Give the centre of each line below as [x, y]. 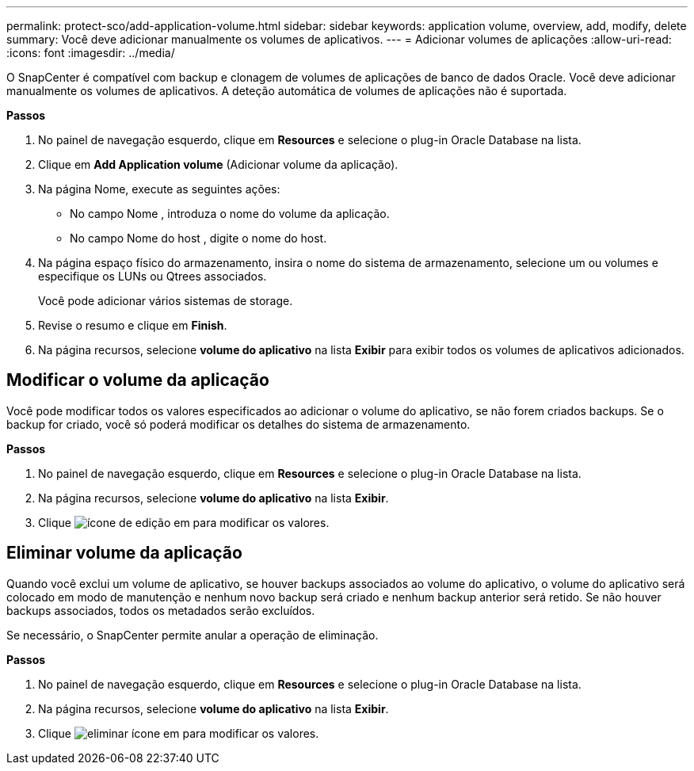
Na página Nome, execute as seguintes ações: [159, 189]
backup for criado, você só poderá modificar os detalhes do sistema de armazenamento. [238, 424]
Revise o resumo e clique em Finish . [133, 325]
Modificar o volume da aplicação [138, 380]
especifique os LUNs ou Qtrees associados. [153, 276]
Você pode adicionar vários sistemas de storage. [166, 301]
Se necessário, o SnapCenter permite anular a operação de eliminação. [193, 635]
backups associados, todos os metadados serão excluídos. [161, 610]
